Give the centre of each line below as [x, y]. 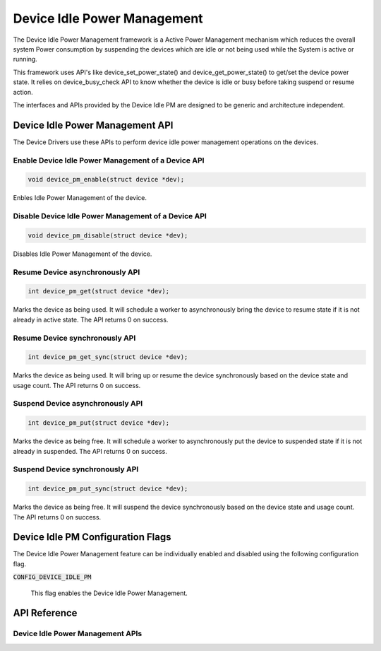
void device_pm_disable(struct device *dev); [108, 235]
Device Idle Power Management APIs [78, 634]
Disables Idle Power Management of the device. [83, 254]
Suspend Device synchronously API [76, 469]
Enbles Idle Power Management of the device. [80, 198]
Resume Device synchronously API [74, 338]
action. [23, 92]
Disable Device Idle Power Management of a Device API [110, 216]
